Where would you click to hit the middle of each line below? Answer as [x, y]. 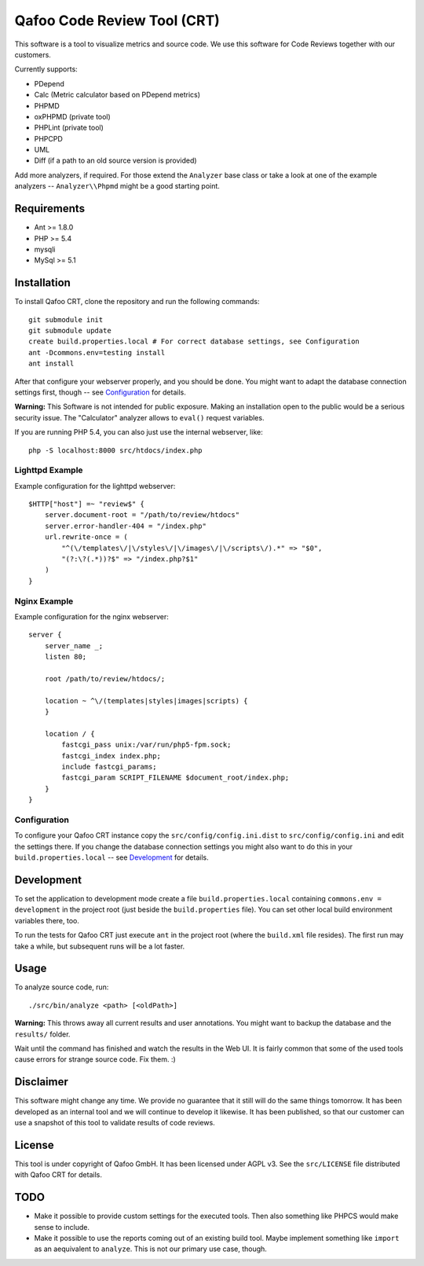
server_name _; [74, 646]
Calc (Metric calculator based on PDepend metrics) [117, 95]
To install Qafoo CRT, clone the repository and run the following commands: [137, 302]
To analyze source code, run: [62, 987]
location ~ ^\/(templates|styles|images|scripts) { [146, 701]
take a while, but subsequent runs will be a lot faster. [100, 946]
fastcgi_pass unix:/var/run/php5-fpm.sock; [146, 745]
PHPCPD [48, 138]
